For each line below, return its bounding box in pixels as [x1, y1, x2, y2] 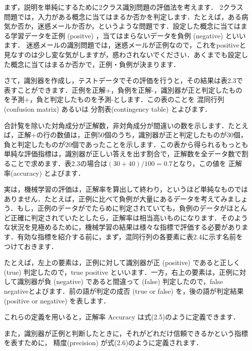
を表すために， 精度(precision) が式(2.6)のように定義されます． [4, 337, 203, 348]
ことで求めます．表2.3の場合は [10, 158, 107, 168]
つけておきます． [4, 241, 58, 251]
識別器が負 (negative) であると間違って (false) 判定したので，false [17, 276, 223, 286]
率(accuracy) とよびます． [4, 167, 85, 178]
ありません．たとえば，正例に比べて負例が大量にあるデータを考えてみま [4, 193, 235, 203]
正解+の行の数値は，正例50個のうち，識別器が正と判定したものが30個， [17, 130, 247, 140]
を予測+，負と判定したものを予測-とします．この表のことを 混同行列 [4, 94, 224, 104]
